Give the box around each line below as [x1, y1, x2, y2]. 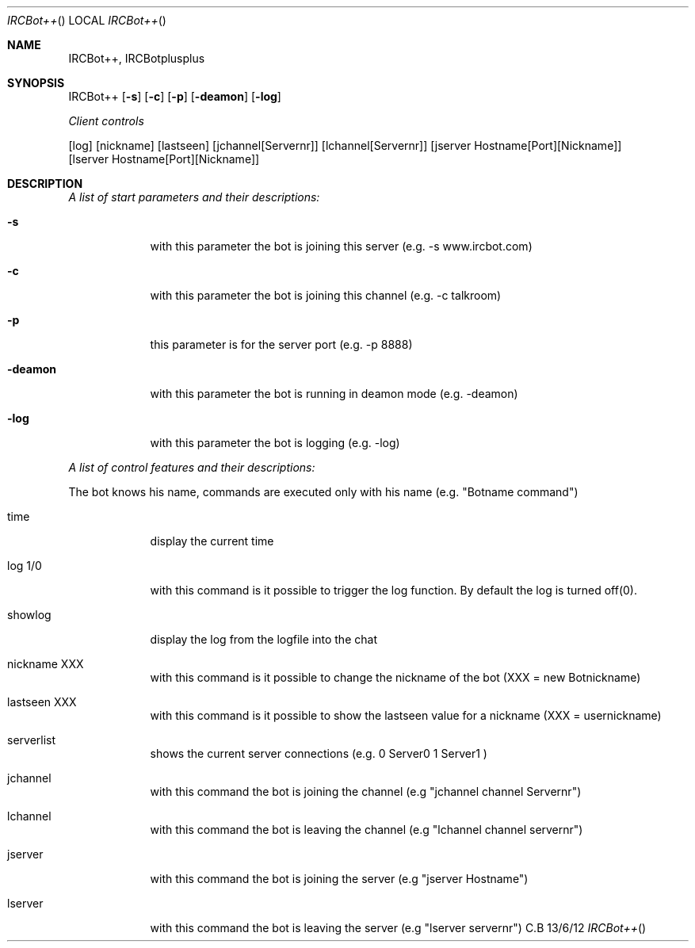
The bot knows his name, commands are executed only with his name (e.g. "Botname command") [68, 485, 579, 499]
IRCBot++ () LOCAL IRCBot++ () [7, 13, 166, 27]
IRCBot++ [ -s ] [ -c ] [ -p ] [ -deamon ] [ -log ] [68, 90, 281, 103]
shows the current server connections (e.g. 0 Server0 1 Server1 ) [150, 747, 487, 760]
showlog [7, 608, 52, 621]
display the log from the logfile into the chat [150, 633, 377, 646]
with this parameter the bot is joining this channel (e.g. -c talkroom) [150, 289, 502, 302]
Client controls [68, 114, 144, 128]
